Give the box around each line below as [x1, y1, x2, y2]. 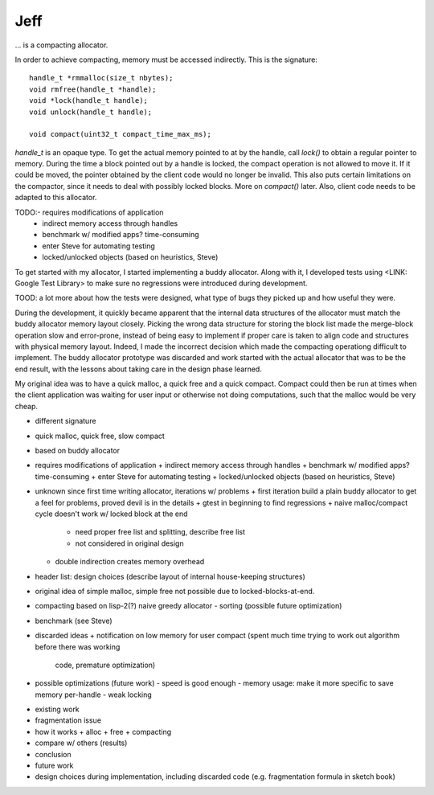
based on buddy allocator [35, 446, 121, 456]
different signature [35, 416, 96, 426]
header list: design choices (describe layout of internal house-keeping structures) [35, 572, 305, 581]
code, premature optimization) [55, 660, 156, 670]
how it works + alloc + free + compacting [35, 727, 172, 736]
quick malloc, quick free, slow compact [35, 431, 165, 441]
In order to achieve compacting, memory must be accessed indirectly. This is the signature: [14, 55, 317, 64]
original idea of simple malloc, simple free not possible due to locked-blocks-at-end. [35, 586, 315, 596]
